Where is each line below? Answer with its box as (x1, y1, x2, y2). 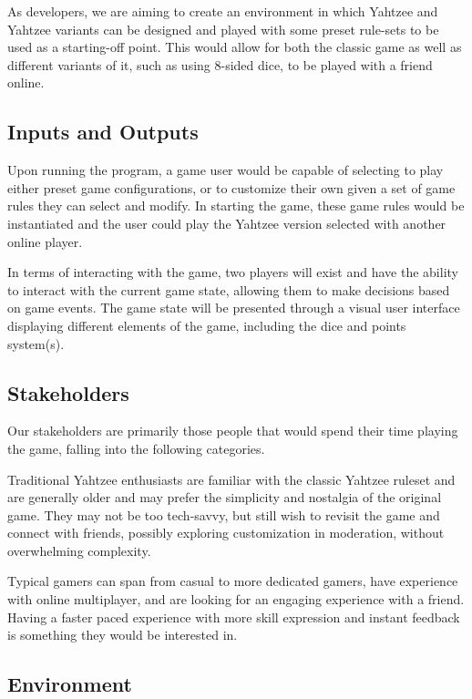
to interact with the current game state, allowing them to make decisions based (7, 280, 450, 299)
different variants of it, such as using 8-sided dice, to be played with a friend (7, 55, 433, 74)
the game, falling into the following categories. (7, 438, 265, 457)
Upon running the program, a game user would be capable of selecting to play (7, 160, 444, 180)
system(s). (7, 334, 65, 353)
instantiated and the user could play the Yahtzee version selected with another (7, 213, 446, 232)
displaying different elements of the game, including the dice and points (7, 315, 406, 334)
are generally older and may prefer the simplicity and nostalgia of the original (7, 488, 442, 507)
